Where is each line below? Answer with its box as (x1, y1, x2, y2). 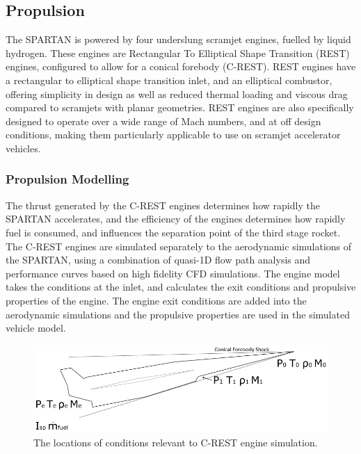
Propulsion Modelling (6, 170, 129, 188)
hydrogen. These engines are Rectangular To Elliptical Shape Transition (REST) (6, 45, 350, 60)
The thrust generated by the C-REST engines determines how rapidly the (6, 197, 320, 212)
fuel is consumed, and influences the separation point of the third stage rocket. (6, 225, 341, 239)
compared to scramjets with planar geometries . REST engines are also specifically (6, 100, 354, 115)
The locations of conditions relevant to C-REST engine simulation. (33, 435, 318, 450)
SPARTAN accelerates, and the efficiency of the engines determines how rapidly (6, 211, 346, 226)
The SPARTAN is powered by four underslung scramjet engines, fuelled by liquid (6, 32, 351, 47)
